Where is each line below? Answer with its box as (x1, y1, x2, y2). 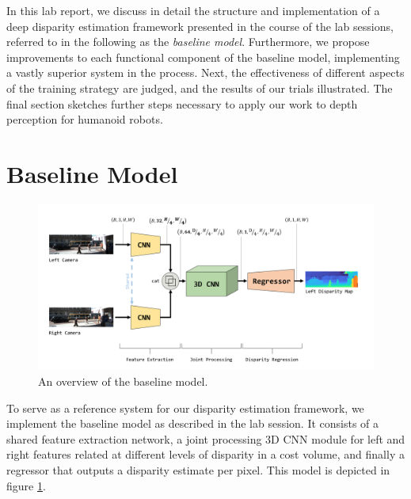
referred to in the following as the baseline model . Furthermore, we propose (6, 33, 370, 50)
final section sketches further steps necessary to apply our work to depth (6, 95, 358, 112)
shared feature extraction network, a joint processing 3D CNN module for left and (6, 430, 405, 447)
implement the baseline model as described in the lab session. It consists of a (6, 415, 379, 432)
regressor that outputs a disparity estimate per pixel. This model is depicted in (6, 461, 390, 478)
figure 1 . (6, 477, 46, 493)
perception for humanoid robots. (6, 111, 163, 128)
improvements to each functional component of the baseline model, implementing (6, 48, 400, 65)
